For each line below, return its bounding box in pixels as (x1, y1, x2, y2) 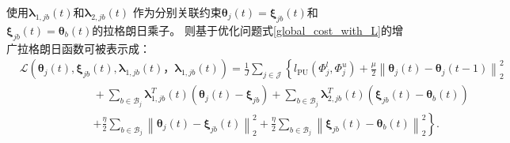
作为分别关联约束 (132, 4, 222, 20)
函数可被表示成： (61, 40, 150, 56)
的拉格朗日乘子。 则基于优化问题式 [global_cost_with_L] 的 (92, 21, 392, 38)
